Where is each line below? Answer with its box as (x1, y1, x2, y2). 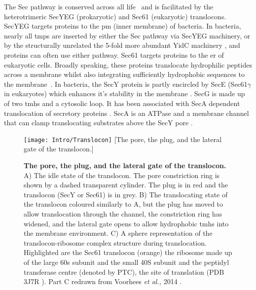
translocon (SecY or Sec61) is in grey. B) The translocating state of (24, 189, 228, 199)
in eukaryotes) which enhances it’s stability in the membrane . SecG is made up (4, 88, 245, 99)
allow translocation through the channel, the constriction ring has (24, 208, 222, 218)
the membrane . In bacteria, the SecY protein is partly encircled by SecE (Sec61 (4, 78, 248, 89)
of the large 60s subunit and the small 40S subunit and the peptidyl (24, 256, 229, 267)
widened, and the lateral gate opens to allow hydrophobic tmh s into (24, 218, 229, 228)
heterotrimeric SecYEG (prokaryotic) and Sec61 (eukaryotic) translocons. (4, 11, 226, 21)
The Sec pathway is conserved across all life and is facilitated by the (4, 1, 214, 11)
